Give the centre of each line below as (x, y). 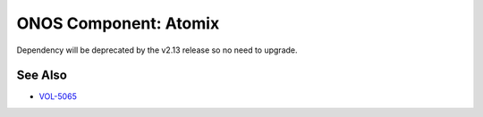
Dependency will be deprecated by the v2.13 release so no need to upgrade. (157, 50)
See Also (42, 75)
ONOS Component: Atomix (118, 23)
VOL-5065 (58, 96)
